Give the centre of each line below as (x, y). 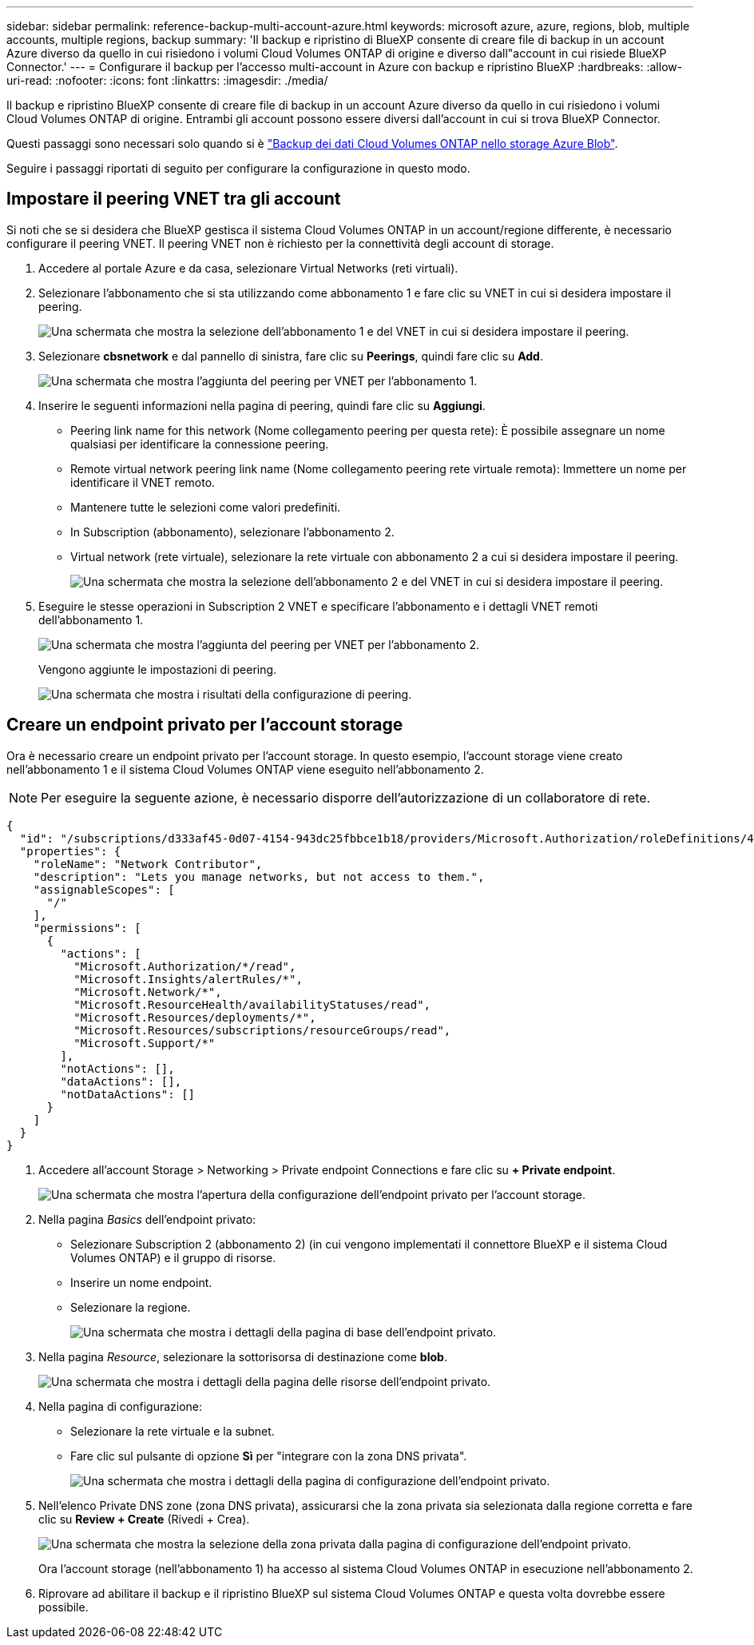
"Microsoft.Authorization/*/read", (185, 966)
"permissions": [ (87, 928)
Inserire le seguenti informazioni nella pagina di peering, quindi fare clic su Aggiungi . (262, 405)
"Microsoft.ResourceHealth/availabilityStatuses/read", (252, 1004)
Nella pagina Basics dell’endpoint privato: (147, 1219)
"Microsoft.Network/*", (148, 992)
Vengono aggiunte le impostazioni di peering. (158, 669)
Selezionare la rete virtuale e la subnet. (173, 1431)
